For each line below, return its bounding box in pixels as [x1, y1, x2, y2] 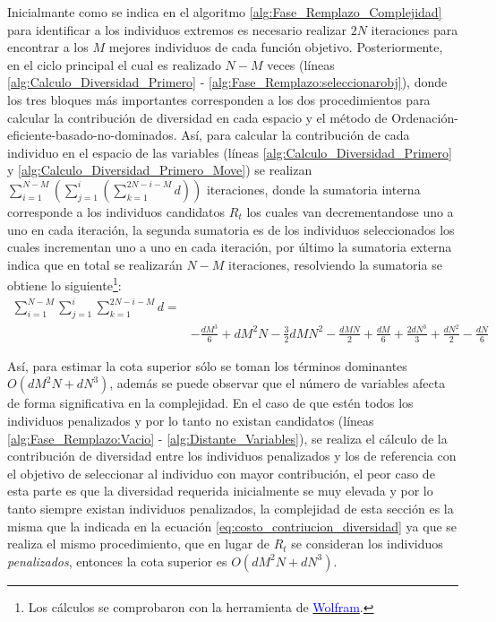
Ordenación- [391, 108, 458, 126]
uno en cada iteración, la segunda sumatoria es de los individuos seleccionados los [7, 220, 455, 238]
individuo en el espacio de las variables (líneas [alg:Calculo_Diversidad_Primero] [7, 143, 452, 161]
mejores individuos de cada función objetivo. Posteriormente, [108, 38, 443, 56]
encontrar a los [7, 38, 89, 56]
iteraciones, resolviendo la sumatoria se [228, 255, 442, 273]
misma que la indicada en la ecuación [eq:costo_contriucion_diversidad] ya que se [7, 516, 458, 535]
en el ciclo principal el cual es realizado [7, 55, 221, 73]
